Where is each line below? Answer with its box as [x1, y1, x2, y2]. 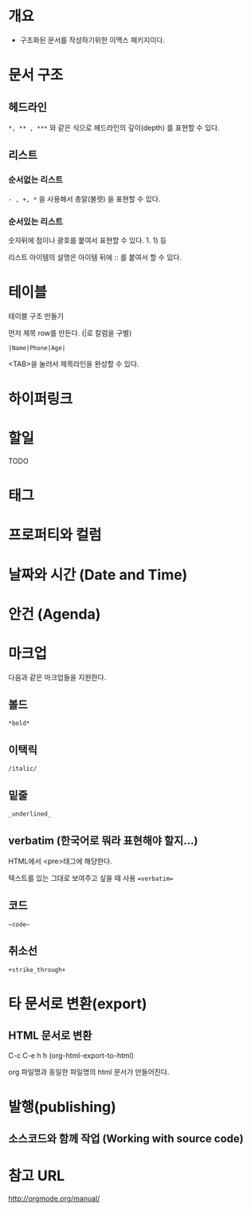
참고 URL [8, 1167, 65, 1185]
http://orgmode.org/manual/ [8, 1193, 100, 1204]
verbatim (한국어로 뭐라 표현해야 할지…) [8, 834, 198, 847]
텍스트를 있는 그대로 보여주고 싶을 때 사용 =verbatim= [8, 873, 174, 883]
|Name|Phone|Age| [8, 344, 66, 352]
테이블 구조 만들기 [8, 311, 64, 320]
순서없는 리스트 [8, 175, 64, 186]
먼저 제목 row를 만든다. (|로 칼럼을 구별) [8, 328, 132, 337]
